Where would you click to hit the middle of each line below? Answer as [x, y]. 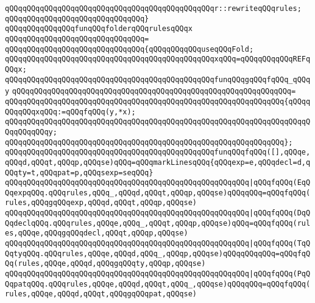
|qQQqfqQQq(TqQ [280, 244]
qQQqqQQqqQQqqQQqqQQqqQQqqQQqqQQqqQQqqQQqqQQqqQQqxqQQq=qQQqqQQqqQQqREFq [158, 59]
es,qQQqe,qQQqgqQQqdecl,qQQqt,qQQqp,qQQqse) [97, 233]
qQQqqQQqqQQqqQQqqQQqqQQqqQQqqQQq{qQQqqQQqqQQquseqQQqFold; [129, 49]
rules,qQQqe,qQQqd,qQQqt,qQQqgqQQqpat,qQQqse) [101, 294]
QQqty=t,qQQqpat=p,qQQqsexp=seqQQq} [79, 172]
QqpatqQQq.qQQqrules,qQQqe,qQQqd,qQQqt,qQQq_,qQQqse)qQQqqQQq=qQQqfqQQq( [158, 284]
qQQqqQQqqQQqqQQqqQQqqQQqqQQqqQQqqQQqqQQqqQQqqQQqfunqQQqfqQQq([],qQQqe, [158, 152]
